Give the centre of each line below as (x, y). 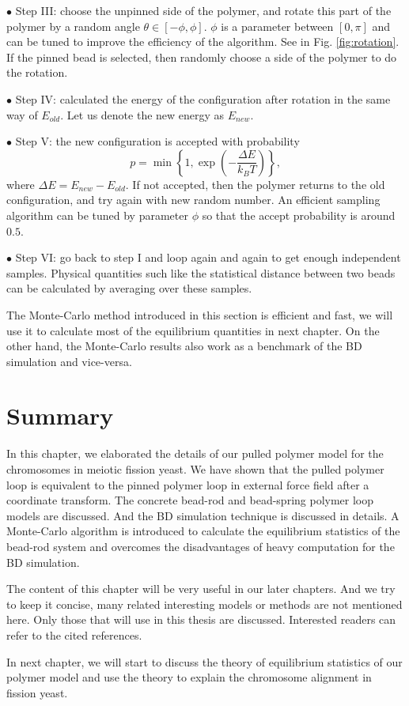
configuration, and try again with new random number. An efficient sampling (193, 200)
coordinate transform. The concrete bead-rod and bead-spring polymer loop (190, 500)
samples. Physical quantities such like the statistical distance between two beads (201, 272)
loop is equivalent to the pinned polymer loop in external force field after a (188, 484)
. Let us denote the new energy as (142, 114)
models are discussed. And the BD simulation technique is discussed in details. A (203, 515)
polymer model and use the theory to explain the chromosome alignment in (189, 677)
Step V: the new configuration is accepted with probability (157, 141)
